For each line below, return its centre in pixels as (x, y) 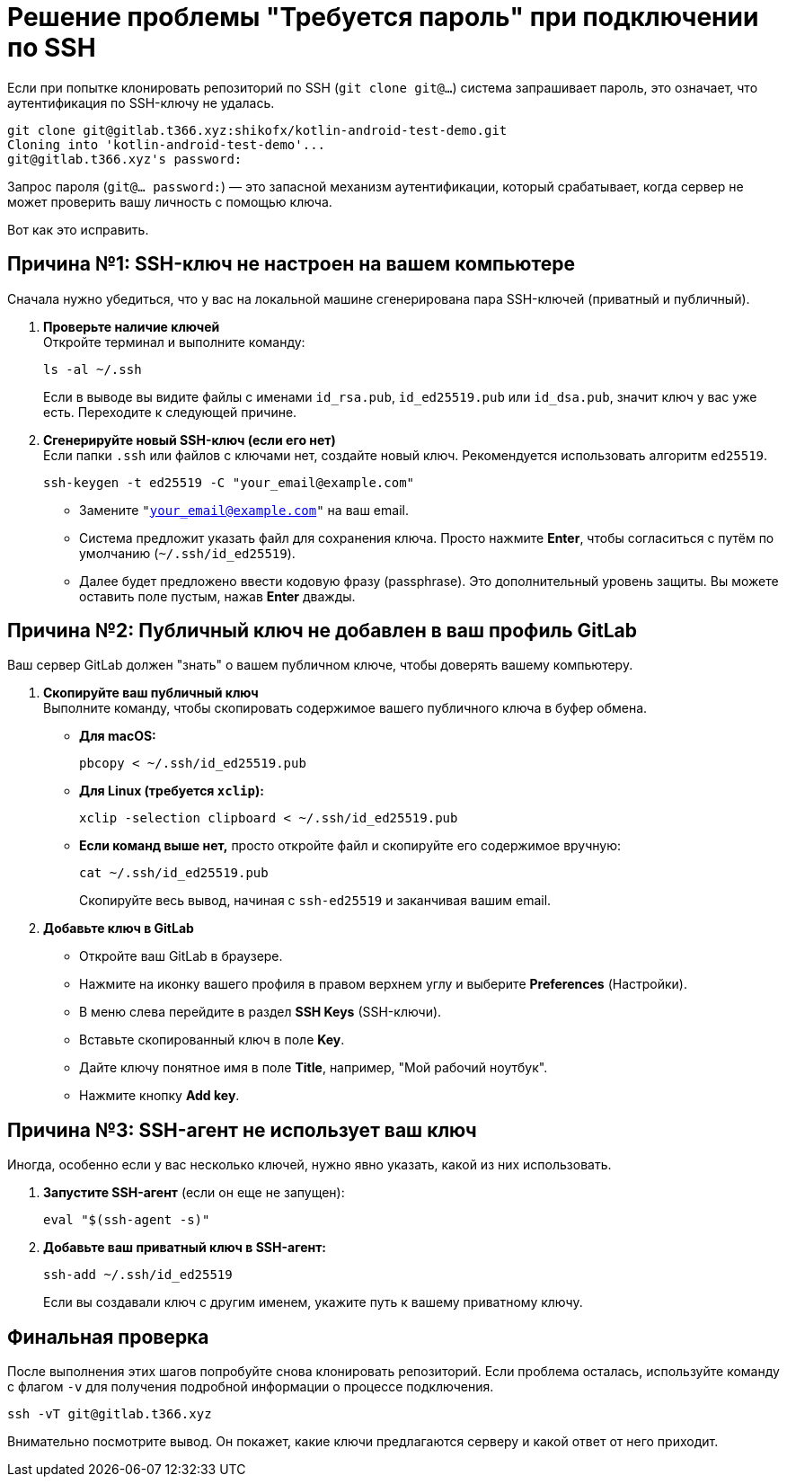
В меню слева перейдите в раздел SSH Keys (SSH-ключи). (261, 1012)
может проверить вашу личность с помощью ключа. (170, 201)
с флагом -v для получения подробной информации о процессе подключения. (251, 1387)
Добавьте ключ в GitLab (119, 929)
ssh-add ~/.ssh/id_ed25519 (138, 1275)
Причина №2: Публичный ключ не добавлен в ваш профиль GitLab (322, 631)
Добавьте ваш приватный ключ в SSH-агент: (185, 1248)
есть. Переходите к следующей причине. (170, 412)
